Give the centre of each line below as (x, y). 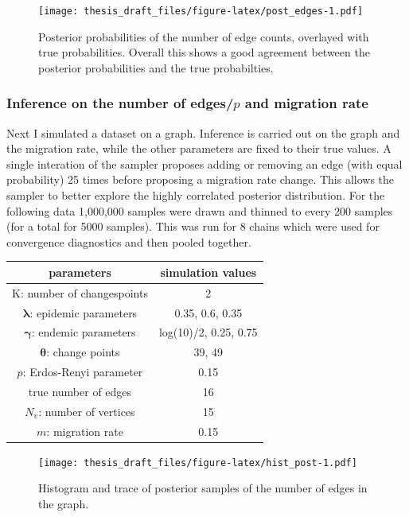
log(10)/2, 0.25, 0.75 (208, 332)
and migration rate (306, 103)
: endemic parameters (84, 332)
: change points (83, 352)
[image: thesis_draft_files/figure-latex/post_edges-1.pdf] (201, 11)
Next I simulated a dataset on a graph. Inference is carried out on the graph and (203, 132)
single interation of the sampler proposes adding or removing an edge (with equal (204, 163)
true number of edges (80, 391)
